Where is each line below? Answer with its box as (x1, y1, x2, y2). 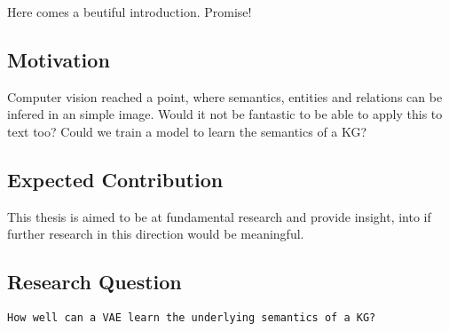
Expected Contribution (7, 165, 224, 193)
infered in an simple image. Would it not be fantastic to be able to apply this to (7, 105, 443, 123)
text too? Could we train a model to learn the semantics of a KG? (7, 122, 367, 140)
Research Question (7, 268, 182, 296)
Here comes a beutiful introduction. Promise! (7, 3, 252, 20)
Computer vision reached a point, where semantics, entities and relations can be (7, 87, 443, 106)
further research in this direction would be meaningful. (7, 225, 304, 243)
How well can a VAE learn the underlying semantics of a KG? (7, 311, 376, 325)
